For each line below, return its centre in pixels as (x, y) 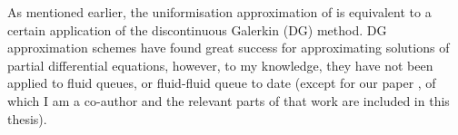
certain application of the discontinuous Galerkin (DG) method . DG (197, 29)
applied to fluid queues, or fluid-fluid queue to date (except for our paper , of (222, 83)
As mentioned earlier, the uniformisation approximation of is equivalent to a (219, 12)
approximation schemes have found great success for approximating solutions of (229, 48)
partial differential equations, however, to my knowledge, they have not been (220, 65)
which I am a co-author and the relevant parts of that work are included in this (229, 100)
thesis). (27, 118)
